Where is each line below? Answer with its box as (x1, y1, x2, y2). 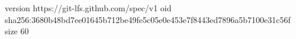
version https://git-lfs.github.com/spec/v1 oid (5, 2, 172, 14)
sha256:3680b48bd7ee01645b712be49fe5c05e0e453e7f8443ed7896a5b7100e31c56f (5, 13, 291, 25)
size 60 (5, 25, 29, 37)
